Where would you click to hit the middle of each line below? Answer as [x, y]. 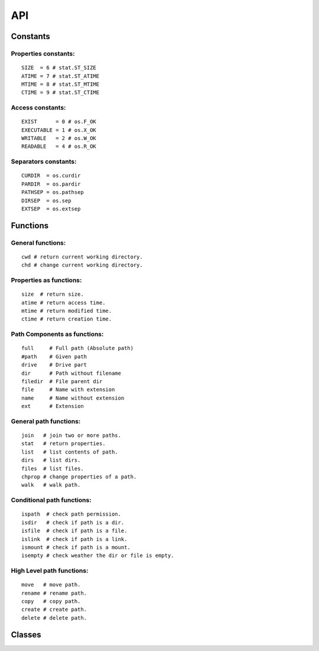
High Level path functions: [50, 571]
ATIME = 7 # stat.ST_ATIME [61, 76]
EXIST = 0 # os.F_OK [59, 122]
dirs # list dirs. [51, 460]
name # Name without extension [73, 398]
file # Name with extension [68, 390]
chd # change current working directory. [82, 265]
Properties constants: [43, 53]
